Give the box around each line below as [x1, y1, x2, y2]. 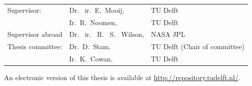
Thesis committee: [7, 41, 63, 52]
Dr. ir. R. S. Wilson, [69, 29, 144, 39]
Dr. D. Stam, [69, 41, 111, 52]
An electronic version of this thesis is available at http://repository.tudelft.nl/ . [4, 72, 241, 83]
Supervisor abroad [7, 29, 63, 39]
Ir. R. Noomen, [69, 17, 117, 27]
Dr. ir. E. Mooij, [69, 4, 125, 15]
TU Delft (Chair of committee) [151, 41, 245, 52]
